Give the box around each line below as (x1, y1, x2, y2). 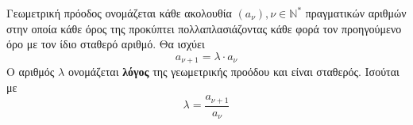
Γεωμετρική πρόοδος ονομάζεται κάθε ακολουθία (6, 5, 232, 21)
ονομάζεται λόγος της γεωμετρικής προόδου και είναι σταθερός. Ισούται (68, 63, 399, 80)
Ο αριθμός (6, 63, 55, 80)
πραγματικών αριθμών (305, 5, 407, 21)
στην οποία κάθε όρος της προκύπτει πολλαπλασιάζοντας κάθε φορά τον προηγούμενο (6, 20, 402, 36)
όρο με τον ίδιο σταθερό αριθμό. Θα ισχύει (6, 36, 205, 52)
